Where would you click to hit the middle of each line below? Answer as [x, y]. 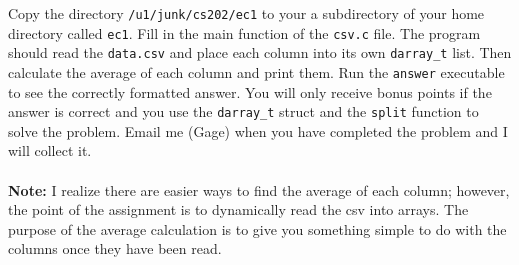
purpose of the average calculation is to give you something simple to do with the [257, 228]
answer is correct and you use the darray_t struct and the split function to [243, 111]
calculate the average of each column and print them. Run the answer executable [256, 71]
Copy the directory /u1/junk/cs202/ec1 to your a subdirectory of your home [246, 13]
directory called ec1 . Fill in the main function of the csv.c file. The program [244, 32]
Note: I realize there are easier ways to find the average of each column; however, [259, 189]
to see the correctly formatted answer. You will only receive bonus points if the [250, 91]
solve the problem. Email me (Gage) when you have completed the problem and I [258, 130]
